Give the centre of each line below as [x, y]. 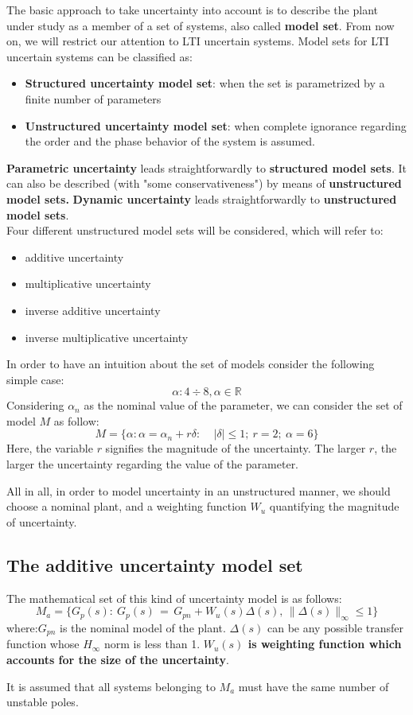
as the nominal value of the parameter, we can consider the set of [243, 405]
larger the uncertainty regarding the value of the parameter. [153, 464]
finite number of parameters [93, 98]
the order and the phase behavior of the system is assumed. [170, 141]
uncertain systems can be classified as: [99, 56]
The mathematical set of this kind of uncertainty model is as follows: [174, 598]
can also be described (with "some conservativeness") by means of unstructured [204, 183]
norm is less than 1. [152, 644]
